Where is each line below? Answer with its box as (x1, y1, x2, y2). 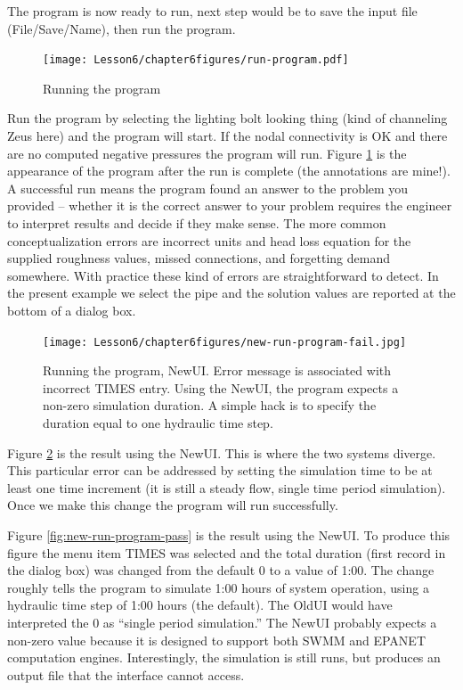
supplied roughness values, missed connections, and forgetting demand (7, 249, 390, 267)
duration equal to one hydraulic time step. (43, 414, 273, 431)
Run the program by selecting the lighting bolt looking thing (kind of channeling (7, 109, 448, 127)
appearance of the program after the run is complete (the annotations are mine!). (7, 161, 451, 180)
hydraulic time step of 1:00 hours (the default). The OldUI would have (7, 596, 393, 614)
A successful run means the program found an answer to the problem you (7, 178, 409, 197)
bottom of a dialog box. (7, 300, 136, 319)
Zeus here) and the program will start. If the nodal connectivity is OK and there (7, 127, 448, 145)
